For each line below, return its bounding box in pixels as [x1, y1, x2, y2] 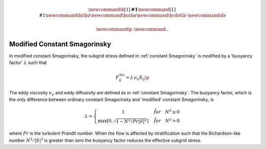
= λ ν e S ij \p [126, 75, 150, 82]
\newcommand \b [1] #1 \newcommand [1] [88, 6, 176, 12]
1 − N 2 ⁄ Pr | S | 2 [116, 118, 147, 124]
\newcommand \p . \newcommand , [96, 26, 168, 32]
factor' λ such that [9, 60, 47, 66]
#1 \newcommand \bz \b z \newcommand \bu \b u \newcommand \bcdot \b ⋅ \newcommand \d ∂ [38, 13, 226, 18]
